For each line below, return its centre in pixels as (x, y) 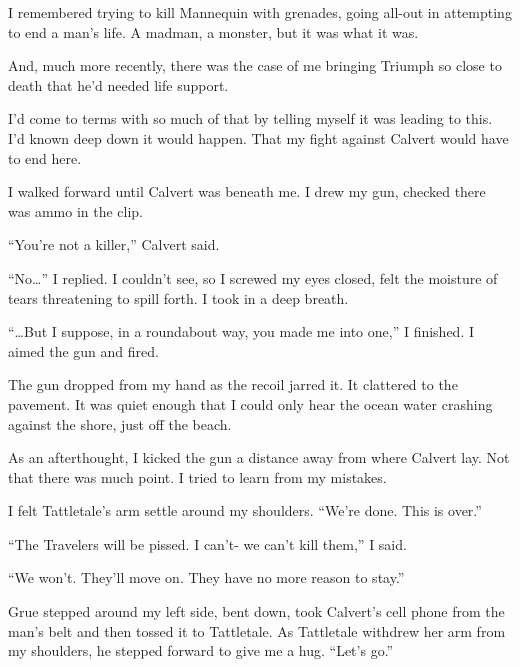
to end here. (45, 157)
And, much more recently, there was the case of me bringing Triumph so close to (255, 65)
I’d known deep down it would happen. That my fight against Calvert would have (258, 137)
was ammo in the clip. (76, 210)
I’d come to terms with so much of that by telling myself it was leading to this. (250, 118)
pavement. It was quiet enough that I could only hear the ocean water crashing (250, 403)
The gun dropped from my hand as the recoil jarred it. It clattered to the (233, 384)
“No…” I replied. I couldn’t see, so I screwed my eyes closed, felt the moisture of (253, 277)
